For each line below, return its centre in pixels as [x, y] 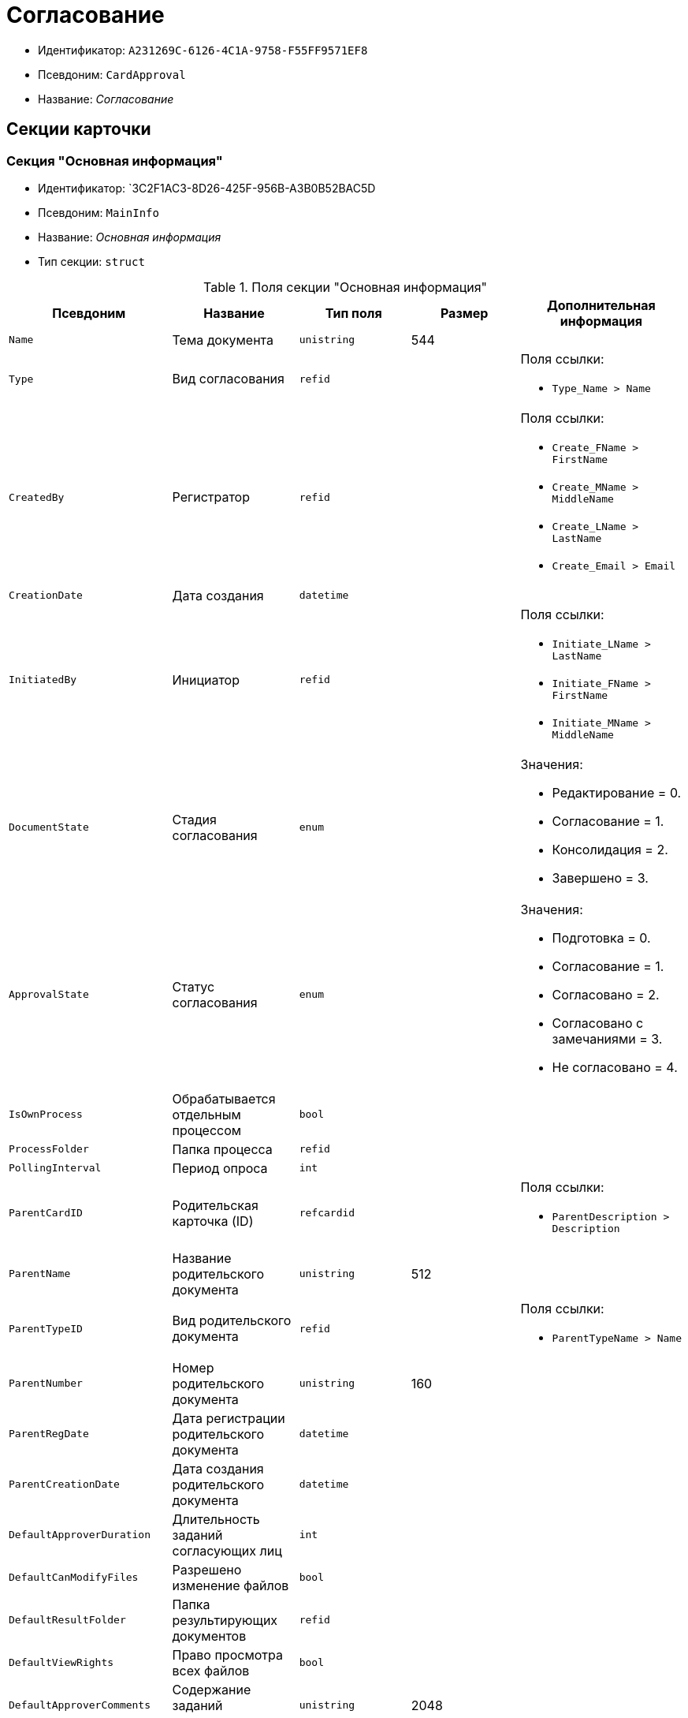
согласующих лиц [227, 1550]
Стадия [194, 819]
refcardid [327, 1213]
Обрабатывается [224, 1098]
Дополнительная [601, 305]
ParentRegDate [49, 1434]
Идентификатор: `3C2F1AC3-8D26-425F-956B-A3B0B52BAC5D [207, 188]
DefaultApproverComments [80, 1705]
